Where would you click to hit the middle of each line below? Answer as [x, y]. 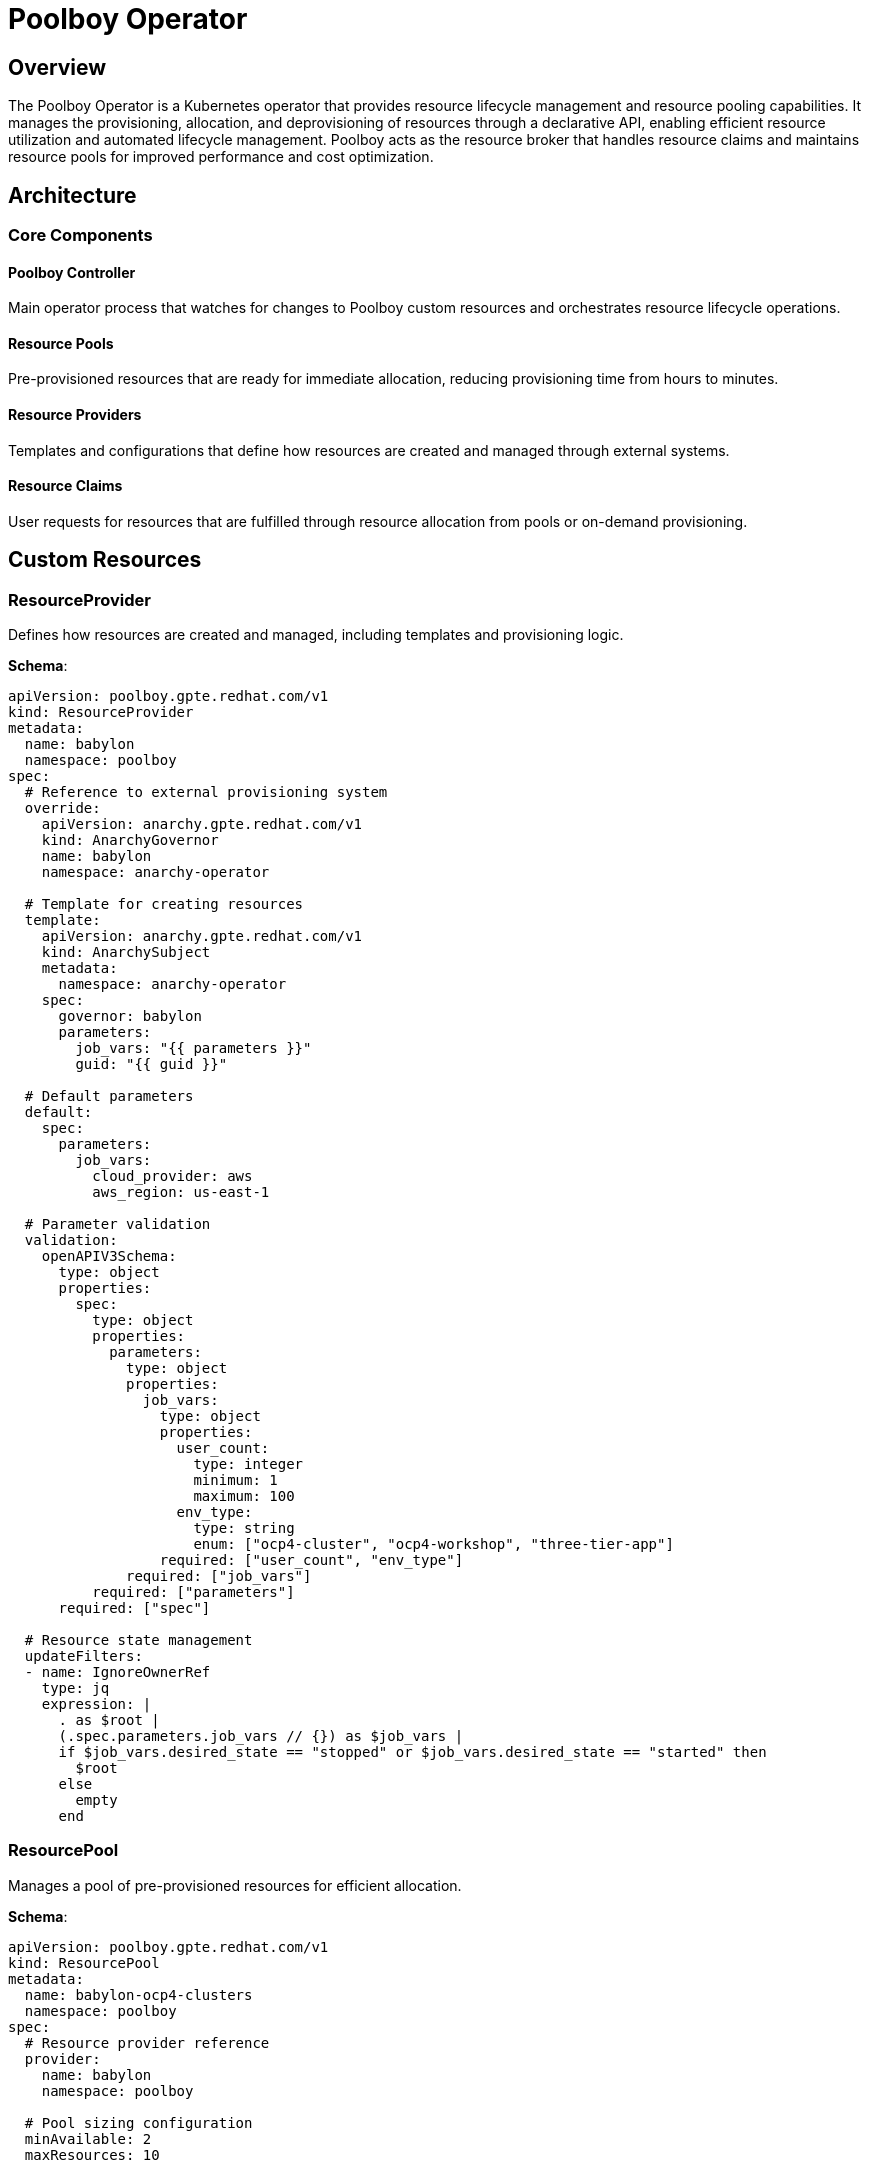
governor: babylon [130, 1016]
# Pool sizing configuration [138, 2122]
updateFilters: [83, 1656]
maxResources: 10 [92, 2154]
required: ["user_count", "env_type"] [311, 1560]
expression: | [96, 1704]
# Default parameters [109, 1096]
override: [62, 808]
